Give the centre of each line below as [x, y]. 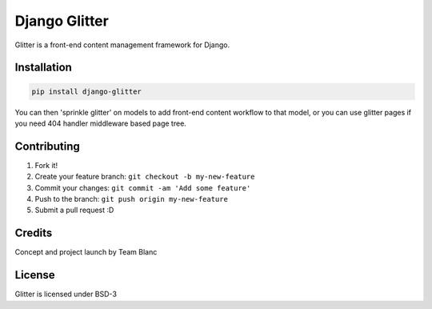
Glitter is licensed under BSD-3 [66, 294]
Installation [43, 68]
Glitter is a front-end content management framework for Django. [122, 45]
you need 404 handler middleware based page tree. [101, 123]
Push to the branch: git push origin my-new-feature [131, 199]
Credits [34, 233]
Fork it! [46, 165]
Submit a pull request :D [74, 210]
